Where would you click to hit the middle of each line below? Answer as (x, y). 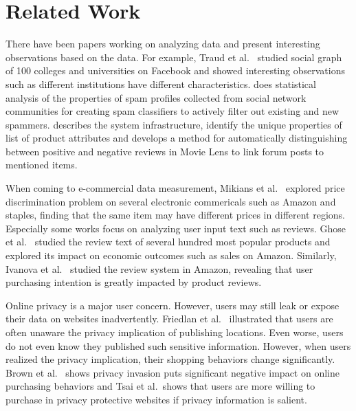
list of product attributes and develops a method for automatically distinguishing (177, 138)
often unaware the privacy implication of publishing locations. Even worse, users (175, 332)
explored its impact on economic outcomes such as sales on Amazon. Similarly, (171, 255)
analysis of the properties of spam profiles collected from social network (156, 97)
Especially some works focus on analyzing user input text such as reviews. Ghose (176, 228)
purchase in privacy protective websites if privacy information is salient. (156, 399)
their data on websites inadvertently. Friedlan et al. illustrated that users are (169, 319)
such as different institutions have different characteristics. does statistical (161, 84)
